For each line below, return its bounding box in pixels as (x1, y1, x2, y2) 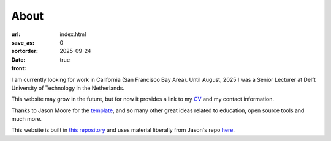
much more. (11, 115, 42, 123)
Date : (11, 56, 26, 63)
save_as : (11, 38, 35, 46)
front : (11, 65, 27, 72)
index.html (59, 31, 86, 38)
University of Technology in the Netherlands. (11, 84, 125, 92)
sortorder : (11, 48, 38, 55)
